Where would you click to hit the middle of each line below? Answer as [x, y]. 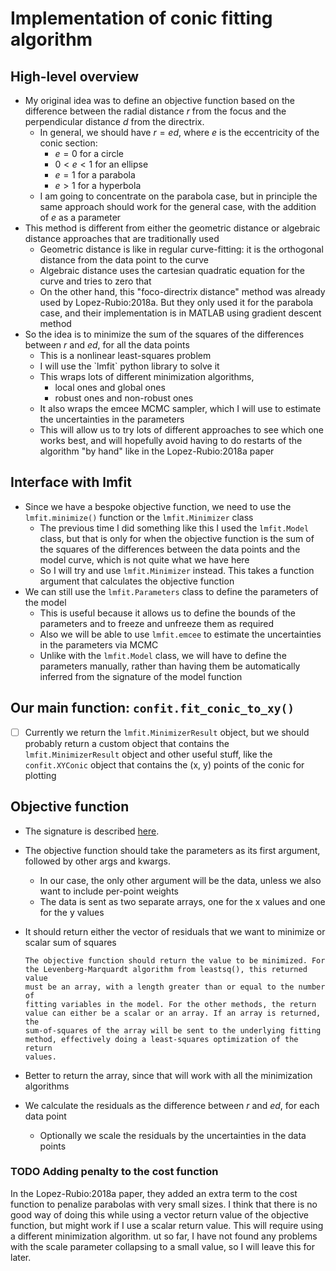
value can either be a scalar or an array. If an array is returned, [173, 1013]
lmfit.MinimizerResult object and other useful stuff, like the [148, 754]
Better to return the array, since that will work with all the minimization [168, 1075]
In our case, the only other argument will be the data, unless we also [180, 880]
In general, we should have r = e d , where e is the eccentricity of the [179, 132]
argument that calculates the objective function [137, 581]
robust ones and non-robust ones [124, 398]
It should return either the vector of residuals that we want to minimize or [175, 931]
